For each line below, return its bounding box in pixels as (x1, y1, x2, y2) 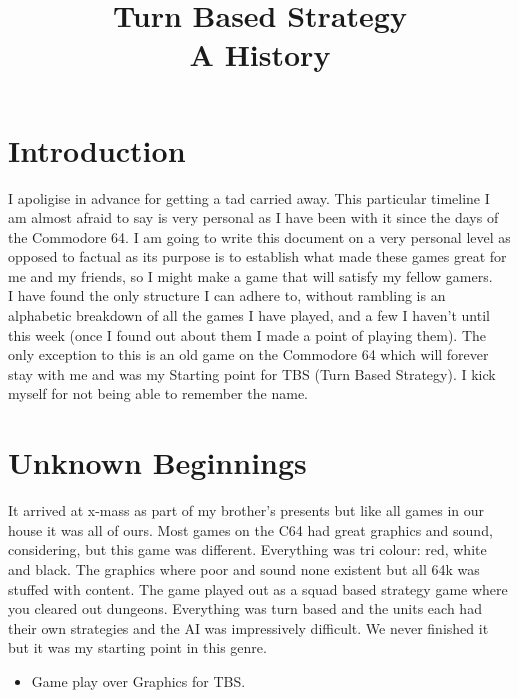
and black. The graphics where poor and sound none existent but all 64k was (8, 558, 480, 579)
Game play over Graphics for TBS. (31, 670, 246, 691)
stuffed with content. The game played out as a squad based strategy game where (8, 578, 508, 599)
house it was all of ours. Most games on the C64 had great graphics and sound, (8, 519, 493, 540)
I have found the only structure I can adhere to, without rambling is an (8, 285, 446, 306)
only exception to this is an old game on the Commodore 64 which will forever (8, 344, 489, 365)
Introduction (8, 129, 186, 170)
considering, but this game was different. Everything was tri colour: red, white (8, 539, 487, 560)
